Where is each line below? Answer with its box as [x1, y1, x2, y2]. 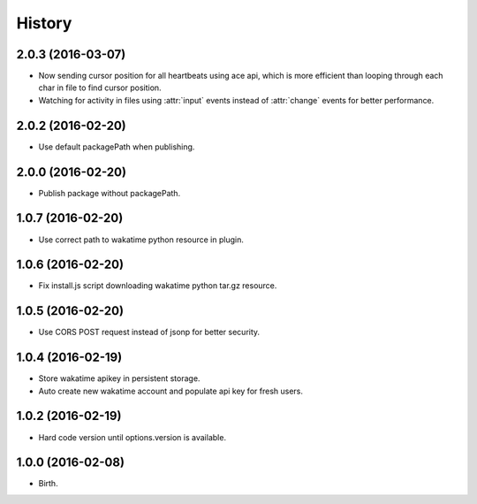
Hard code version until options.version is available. [38, 431, 227, 442]
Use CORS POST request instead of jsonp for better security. [38, 327, 261, 338]
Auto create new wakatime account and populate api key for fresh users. [38, 386, 304, 396]
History [16, 13, 72, 33]
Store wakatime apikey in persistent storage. [38, 373, 201, 384]
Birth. [38, 478, 58, 489]
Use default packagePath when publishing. [38, 141, 195, 152]
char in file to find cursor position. [38, 82, 163, 93]
